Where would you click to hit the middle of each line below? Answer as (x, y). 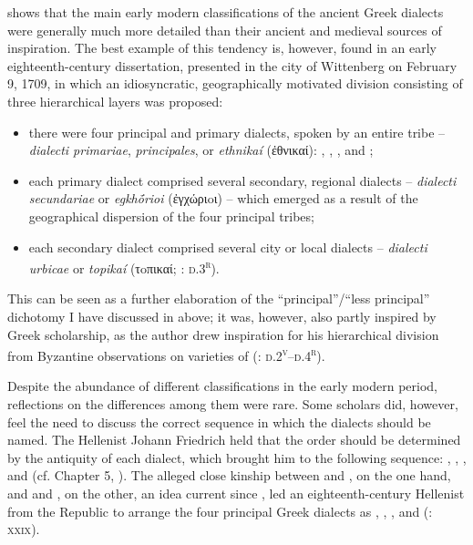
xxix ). (24, 529)
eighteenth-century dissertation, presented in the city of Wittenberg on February (232, 65)
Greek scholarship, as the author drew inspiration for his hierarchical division (223, 334)
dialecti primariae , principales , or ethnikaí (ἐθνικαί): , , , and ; (201, 150)
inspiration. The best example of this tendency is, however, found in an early (222, 48)
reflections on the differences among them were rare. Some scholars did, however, (233, 404)
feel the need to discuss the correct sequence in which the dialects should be (219, 422)
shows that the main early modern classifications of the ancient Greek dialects (226, 12)
